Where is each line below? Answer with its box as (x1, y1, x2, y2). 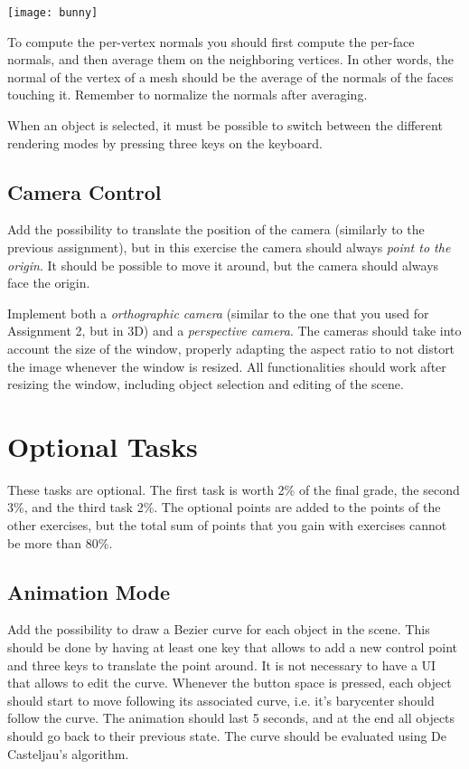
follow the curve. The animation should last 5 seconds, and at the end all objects (7, 708, 455, 727)
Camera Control (7, 177, 162, 205)
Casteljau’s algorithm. (7, 744, 129, 763)
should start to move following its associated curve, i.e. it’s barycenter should (7, 690, 435, 709)
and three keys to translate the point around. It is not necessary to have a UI (7, 655, 436, 674)
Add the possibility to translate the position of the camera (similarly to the (7, 220, 425, 239)
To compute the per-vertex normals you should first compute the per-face (7, 32, 415, 51)
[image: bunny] (7, 6, 98, 19)
